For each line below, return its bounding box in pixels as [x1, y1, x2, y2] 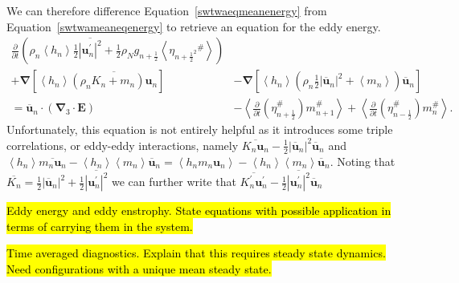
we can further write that [112, 173, 236, 190]
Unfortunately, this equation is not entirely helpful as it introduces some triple [6, 121, 393, 138]
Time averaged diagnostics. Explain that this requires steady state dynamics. [6, 245, 386, 261]
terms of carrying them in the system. [6, 217, 193, 234]
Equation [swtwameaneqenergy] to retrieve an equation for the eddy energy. [6, 18, 381, 34]
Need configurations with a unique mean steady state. [6, 260, 272, 277]
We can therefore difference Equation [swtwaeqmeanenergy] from [6, 2, 327, 18]
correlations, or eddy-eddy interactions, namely [6, 136, 239, 153]
